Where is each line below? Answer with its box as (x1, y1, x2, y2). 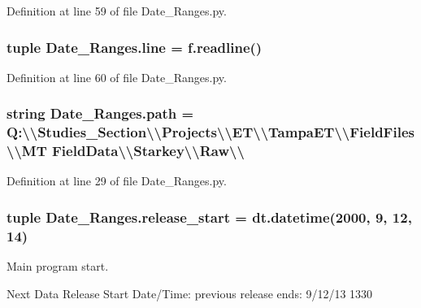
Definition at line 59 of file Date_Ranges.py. (7, 2, 227, 19)
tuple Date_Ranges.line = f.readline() (7, 37, 263, 57)
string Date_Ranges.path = (7, 103, 194, 124)
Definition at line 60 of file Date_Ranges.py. (7, 68, 227, 85)
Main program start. (7, 258, 109, 275)
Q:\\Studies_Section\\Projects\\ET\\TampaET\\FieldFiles (7, 122, 414, 142)
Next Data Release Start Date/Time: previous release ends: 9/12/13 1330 (7, 284, 373, 301)
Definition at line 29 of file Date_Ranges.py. (7, 172, 227, 189)
